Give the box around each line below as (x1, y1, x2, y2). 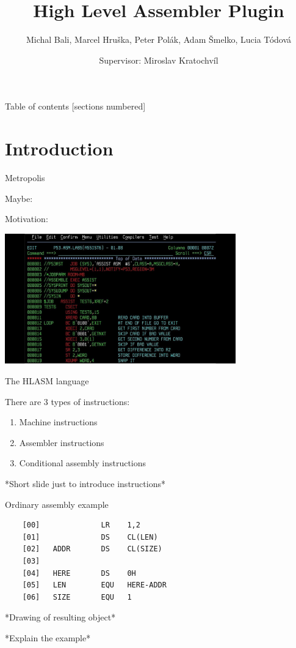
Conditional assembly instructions (19, 456, 146, 469)
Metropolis (5, 171, 45, 184)
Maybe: (5, 192, 33, 204)
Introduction (5, 136, 114, 161)
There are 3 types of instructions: (5, 395, 130, 408)
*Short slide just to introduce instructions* (5, 477, 165, 490)
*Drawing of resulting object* (5, 611, 116, 624)
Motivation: (5, 212, 48, 225)
